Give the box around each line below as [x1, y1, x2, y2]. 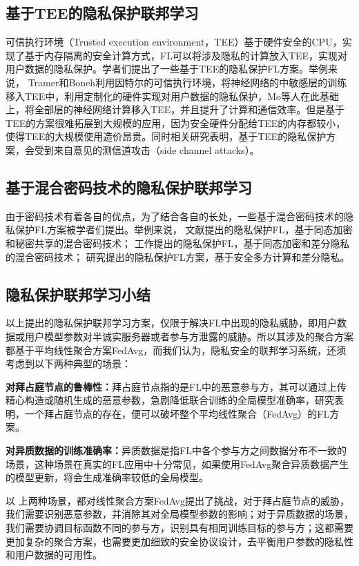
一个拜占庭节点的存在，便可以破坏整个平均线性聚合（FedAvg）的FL [24, 406, 330, 420]
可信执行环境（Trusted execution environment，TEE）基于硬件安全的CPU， [6, 35, 342, 49]
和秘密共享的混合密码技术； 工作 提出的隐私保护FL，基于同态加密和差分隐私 [6, 235, 350, 250]
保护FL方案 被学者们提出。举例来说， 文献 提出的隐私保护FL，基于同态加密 [14, 222, 353, 237]
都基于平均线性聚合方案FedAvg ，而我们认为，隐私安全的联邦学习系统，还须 [6, 342, 347, 357]
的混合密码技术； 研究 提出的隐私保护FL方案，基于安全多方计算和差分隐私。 [6, 249, 350, 264]
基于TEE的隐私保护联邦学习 [6, 2, 199, 23]
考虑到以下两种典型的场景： [6, 356, 131, 371]
